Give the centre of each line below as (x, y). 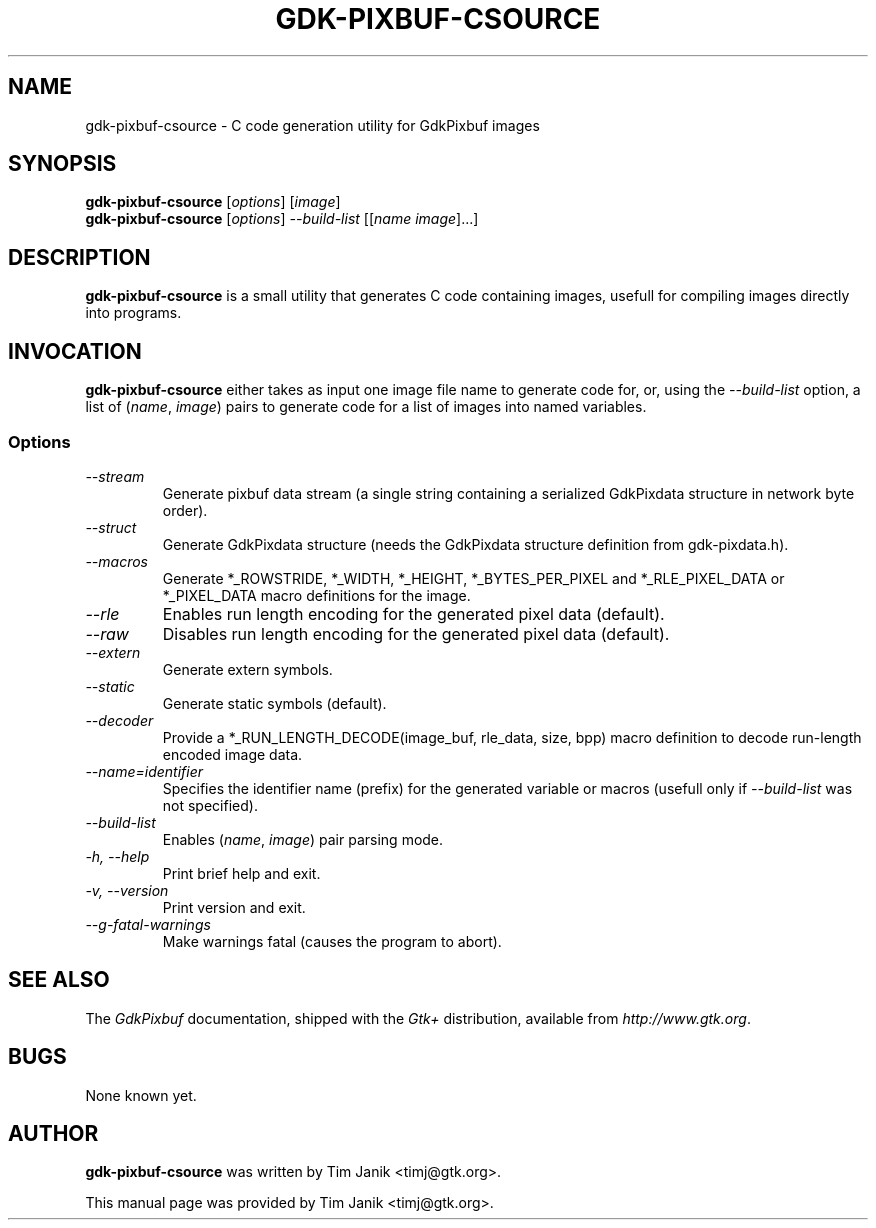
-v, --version (127, 890)
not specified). (210, 805)
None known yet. (141, 1095)
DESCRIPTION (79, 257)
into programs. (133, 313)
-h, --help (117, 856)
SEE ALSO (59, 980)
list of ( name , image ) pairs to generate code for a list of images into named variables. (366, 407)
